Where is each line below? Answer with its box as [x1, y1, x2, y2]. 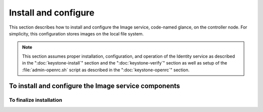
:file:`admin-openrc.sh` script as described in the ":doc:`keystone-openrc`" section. [22, 67, 190, 73]
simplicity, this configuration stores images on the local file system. [9, 31, 144, 36]
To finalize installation [9, 97, 63, 104]
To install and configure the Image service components [9, 82, 180, 90]
